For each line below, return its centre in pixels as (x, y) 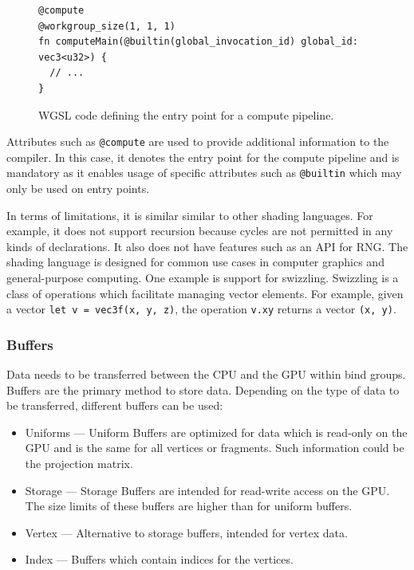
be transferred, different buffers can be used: (115, 405)
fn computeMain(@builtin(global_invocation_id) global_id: (198, 42)
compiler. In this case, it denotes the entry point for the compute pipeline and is (203, 157)
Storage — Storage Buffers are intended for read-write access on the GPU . (207, 490)
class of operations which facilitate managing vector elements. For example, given (205, 293)
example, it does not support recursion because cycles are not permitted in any (200, 231)
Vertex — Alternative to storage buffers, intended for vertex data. (186, 532)
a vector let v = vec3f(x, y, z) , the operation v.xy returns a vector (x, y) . (201, 309)
